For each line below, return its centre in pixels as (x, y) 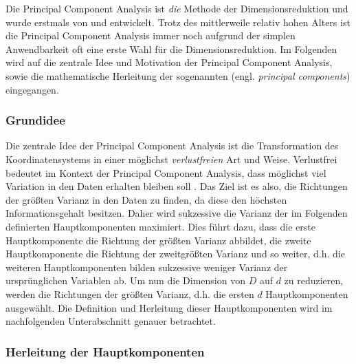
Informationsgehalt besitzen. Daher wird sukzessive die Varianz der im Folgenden (177, 213)
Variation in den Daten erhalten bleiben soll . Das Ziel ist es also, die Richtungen (177, 186)
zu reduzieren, (314, 280)
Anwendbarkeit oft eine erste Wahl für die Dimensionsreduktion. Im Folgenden (171, 49)
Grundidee (35, 120)
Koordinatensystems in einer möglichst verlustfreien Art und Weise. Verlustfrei (171, 159)
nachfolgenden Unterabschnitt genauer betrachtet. (111, 321)
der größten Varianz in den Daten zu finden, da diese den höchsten (146, 199)
